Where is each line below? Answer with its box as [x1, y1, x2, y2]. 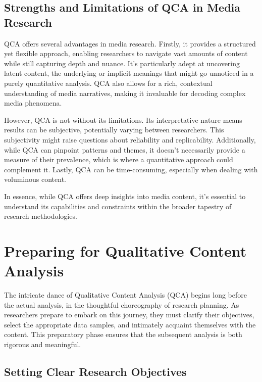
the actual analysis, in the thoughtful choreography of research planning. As [4, 299, 239, 310]
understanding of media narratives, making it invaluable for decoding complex [4, 87, 246, 98]
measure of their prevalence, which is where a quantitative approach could [4, 154, 233, 165]
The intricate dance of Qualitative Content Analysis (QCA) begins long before [4, 290, 247, 300]
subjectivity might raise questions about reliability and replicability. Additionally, [4, 134, 256, 145]
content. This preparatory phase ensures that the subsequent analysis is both [4, 329, 242, 340]
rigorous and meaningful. [4, 339, 81, 349]
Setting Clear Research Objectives [4, 363, 187, 379]
